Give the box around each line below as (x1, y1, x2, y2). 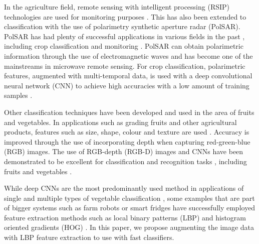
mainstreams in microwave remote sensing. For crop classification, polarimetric (4, 60, 245, 71)
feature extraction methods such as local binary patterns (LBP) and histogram (4, 212, 246, 222)
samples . (4, 90, 33, 100)
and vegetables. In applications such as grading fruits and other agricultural (4, 116, 237, 127)
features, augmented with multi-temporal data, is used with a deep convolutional (4, 70, 252, 81)
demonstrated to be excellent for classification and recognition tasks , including (4, 156, 247, 166)
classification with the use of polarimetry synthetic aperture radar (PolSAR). (4, 21, 240, 32)
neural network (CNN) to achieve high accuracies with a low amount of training (4, 80, 249, 90)
